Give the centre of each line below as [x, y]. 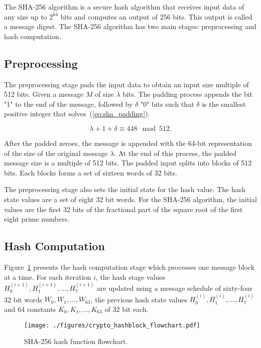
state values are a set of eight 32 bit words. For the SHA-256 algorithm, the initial [130, 199]
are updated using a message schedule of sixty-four [175, 288]
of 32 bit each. [126, 309]
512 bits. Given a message [44, 94]
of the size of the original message [56, 153]
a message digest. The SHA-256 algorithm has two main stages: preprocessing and [130, 26]
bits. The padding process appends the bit [188, 94]
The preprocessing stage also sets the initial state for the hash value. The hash [125, 189]
